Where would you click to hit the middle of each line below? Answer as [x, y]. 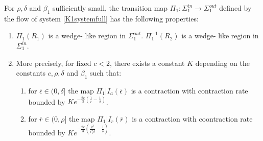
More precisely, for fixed [54, 63]
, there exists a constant [147, 63]
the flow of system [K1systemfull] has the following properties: [101, 18]
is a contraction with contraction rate [189, 90]
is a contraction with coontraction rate [192, 118]
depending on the [222, 63]
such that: [105, 73]
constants [31, 73]
